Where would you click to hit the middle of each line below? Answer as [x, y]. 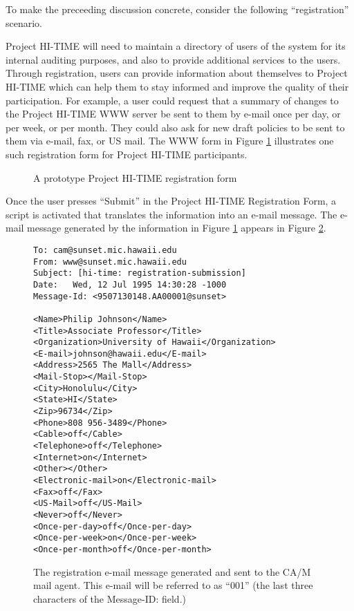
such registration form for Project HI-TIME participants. [127, 154]
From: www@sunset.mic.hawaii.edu [110, 262]
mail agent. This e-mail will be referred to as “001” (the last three [173, 585]
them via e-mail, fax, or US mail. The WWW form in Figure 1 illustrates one [170, 141]
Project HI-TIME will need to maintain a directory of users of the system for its [176, 46]
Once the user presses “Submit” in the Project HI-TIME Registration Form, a [171, 201]
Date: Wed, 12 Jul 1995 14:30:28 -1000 [130, 284]
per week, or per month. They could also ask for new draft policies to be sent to [175, 127]
